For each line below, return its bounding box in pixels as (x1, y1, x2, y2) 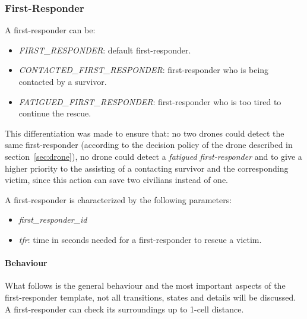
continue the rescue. (18, 107, 91, 119)
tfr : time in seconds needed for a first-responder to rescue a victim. (18, 233, 262, 245)
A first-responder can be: (5, 24, 96, 36)
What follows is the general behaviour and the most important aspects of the (5, 279, 286, 292)
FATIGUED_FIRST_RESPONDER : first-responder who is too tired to (18, 95, 281, 108)
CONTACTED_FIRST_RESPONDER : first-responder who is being (18, 64, 269, 76)
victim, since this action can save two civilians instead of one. (5, 173, 229, 186)
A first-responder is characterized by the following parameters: (5, 193, 232, 206)
